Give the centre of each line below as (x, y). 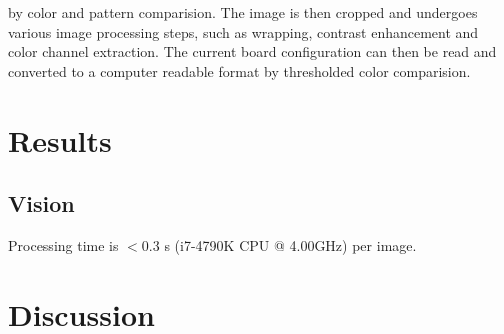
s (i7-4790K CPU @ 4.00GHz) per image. (290, 244)
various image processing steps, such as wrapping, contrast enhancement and (243, 31)
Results (60, 139)
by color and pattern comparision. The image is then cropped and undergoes (243, 12)
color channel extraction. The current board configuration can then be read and (252, 51)
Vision (41, 203)
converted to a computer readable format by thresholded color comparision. (239, 70)
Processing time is (63, 244)
